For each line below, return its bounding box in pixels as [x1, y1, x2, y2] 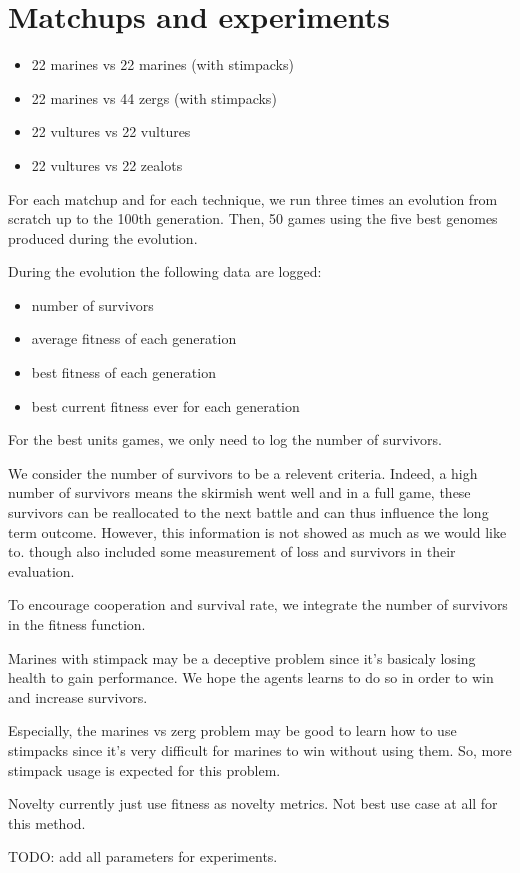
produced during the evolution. [8, 227, 198, 248]
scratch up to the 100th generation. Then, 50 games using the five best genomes [8, 208, 498, 229]
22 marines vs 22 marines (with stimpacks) [31, 54, 294, 75]
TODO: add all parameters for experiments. [8, 846, 278, 867]
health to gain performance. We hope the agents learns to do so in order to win [8, 667, 494, 688]
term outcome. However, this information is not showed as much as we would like [8, 521, 507, 542]
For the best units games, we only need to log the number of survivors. [8, 429, 442, 450]
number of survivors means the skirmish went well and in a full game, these [8, 482, 471, 503]
